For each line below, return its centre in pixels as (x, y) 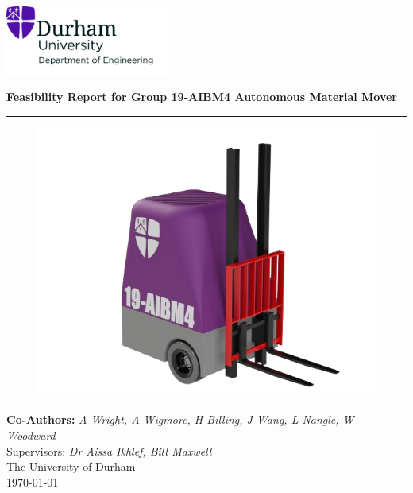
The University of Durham (71, 466)
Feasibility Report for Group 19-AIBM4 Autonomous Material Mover (202, 97)
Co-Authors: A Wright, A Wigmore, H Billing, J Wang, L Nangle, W (180, 419)
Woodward (31, 435)
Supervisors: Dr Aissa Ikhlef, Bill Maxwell (109, 450)
